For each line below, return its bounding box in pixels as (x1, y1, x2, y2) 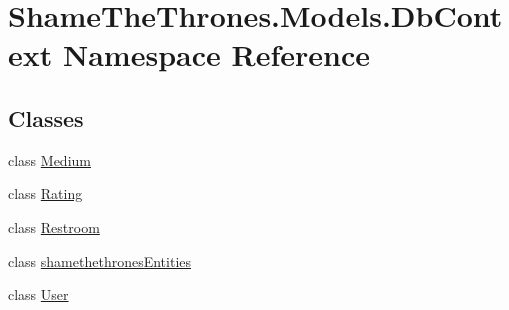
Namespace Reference (62, 34, 370, 75)
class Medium (8, 149, 91, 170)
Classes (8, 102, 84, 133)
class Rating (8, 183, 83, 204)
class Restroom (8, 216, 100, 237)
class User (8, 284, 69, 305)
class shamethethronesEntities (8, 250, 192, 271)
